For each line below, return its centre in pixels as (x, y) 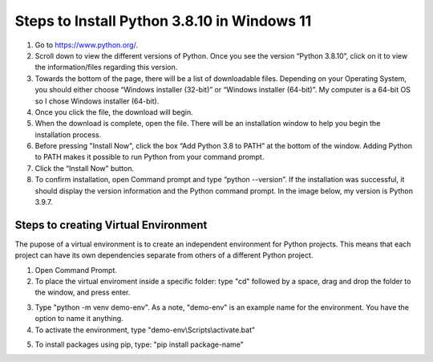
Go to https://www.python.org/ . (86, 45)
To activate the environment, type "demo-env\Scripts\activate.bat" (145, 330)
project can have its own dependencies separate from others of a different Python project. (164, 255)
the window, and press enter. (83, 292)
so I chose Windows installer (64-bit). (97, 101)
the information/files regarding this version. (106, 67)
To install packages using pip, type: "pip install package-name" (139, 344)
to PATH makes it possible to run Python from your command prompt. (150, 157)
